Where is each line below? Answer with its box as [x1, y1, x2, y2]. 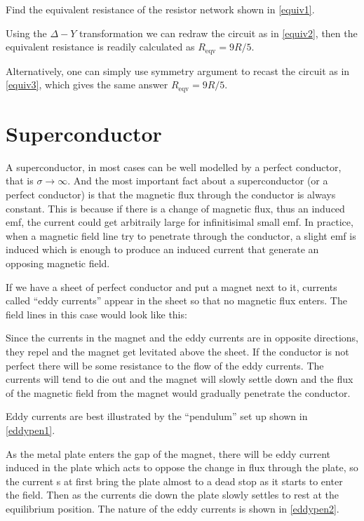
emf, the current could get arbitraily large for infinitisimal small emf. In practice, [6, 215, 353, 229]
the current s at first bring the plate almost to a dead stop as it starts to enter [6, 473, 343, 488]
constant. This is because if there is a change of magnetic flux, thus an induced [6, 201, 345, 215]
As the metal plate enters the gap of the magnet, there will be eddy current [6, 446, 331, 461]
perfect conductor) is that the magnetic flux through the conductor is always [6, 187, 336, 201]
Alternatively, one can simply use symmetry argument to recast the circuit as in [6, 63, 350, 78]
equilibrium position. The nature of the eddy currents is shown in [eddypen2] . [6, 501, 339, 515]
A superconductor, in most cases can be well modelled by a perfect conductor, [6, 159, 342, 174]
